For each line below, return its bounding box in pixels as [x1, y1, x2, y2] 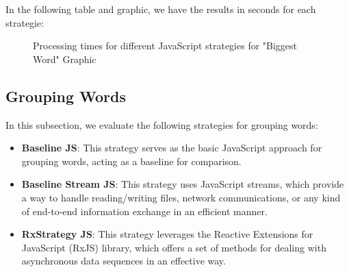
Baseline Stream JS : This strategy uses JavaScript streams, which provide [21, 177, 344, 191]
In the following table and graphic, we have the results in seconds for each [5, 2, 316, 16]
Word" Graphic [33, 51, 96, 66]
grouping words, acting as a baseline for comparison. [21, 153, 242, 168]
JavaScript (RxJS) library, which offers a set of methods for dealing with [21, 240, 326, 254]
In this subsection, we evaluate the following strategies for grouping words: [5, 117, 318, 132]
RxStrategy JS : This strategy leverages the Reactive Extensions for [21, 227, 313, 241]
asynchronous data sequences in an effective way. [21, 254, 226, 268]
